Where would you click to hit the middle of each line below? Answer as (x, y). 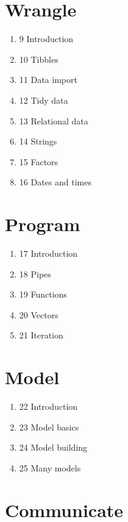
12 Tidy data (44, 100)
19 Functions (43, 294)
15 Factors (39, 161)
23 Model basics (49, 427)
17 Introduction (48, 253)
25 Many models (50, 467)
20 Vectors (39, 314)
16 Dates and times (55, 182)
